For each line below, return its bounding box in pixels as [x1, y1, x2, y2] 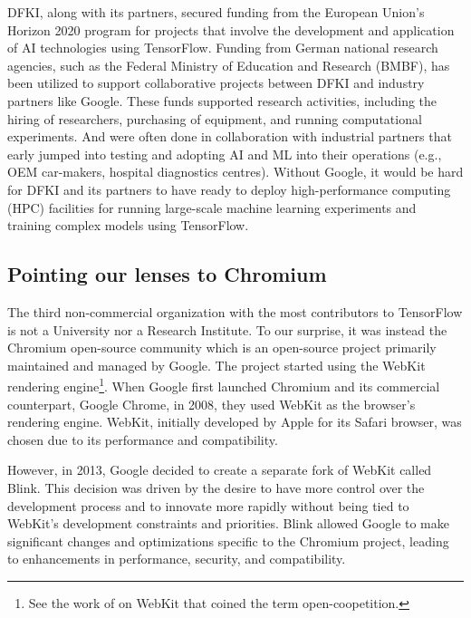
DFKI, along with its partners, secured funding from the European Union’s [7, 3, 425, 21]
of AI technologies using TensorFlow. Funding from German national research [7, 38, 438, 57]
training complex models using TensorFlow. [7, 216, 249, 235]
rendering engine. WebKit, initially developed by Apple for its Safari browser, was [7, 412, 462, 431]
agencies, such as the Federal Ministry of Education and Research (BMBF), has [7, 55, 450, 74]
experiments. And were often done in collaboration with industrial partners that [7, 127, 452, 146]
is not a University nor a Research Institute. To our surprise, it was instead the [7, 320, 447, 339]
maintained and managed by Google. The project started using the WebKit [7, 355, 426, 374]
